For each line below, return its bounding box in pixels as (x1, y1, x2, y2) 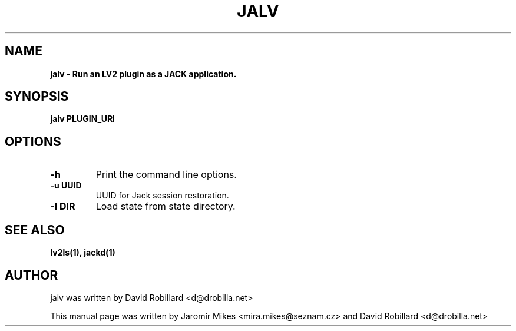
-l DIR (50, 200, 75, 213)
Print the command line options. (95, 168, 237, 181)
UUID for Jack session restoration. (95, 190, 229, 201)
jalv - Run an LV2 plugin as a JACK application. (50, 68, 237, 79)
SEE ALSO (5, 222, 65, 237)
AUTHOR (5, 267, 58, 283)
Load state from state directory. (95, 200, 236, 213)
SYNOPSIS (5, 89, 69, 104)
